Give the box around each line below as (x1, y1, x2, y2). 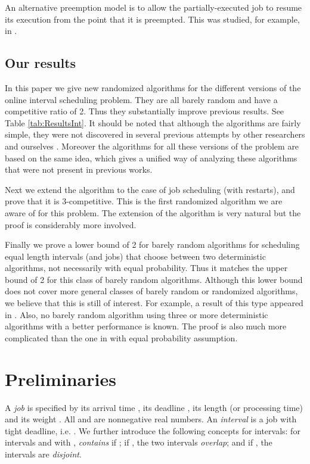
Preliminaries (5, 366, 116, 391)
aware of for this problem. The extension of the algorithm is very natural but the (5, 206, 301, 219)
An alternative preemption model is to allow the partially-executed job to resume (5, 1, 302, 13)
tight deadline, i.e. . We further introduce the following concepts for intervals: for (5, 424, 300, 437)
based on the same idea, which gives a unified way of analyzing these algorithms (5, 151, 297, 164)
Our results (5, 54, 76, 72)
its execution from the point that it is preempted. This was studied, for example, (5, 13, 300, 25)
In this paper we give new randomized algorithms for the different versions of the (5, 81, 301, 94)
